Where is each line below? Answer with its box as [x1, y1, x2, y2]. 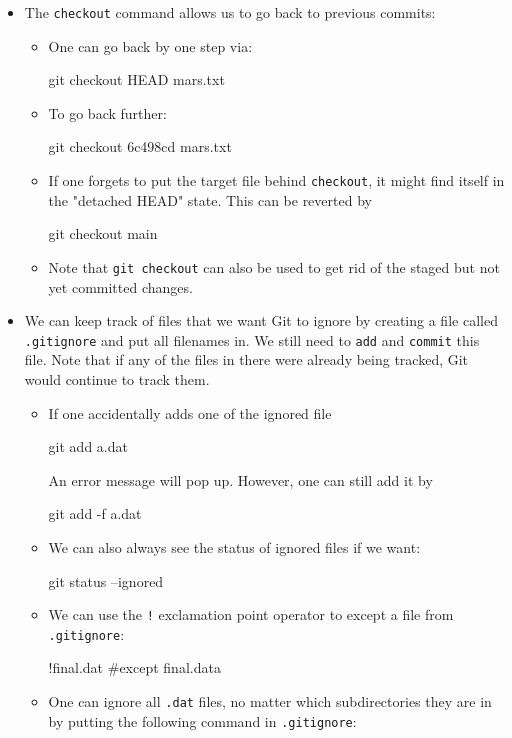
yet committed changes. [48, 276, 193, 297]
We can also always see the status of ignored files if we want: [48, 536, 421, 557]
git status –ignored [48, 570, 164, 591]
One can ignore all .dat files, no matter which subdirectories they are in [48, 691, 492, 712]
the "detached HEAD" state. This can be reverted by [48, 189, 372, 210]
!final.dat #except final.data [48, 657, 221, 678]
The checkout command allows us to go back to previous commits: [24, 2, 436, 22]
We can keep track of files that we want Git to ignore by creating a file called [24, 310, 498, 331]
